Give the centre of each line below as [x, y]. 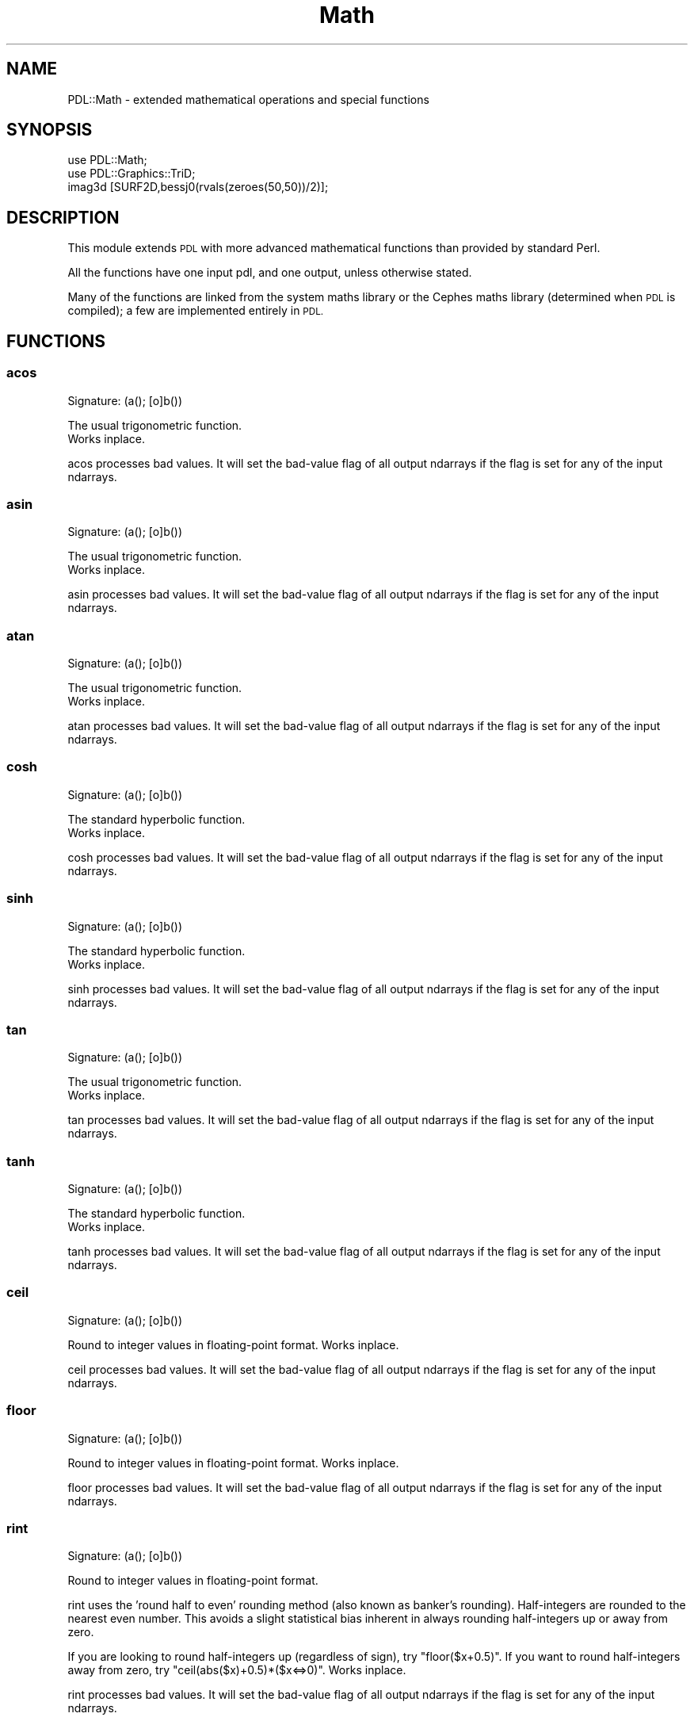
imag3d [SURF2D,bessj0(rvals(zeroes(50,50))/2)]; [198, 187]
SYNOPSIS [50, 130]
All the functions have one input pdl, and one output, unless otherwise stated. [270, 273]
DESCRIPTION [63, 217]
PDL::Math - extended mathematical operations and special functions [248, 99]
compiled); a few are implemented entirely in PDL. [196, 311]
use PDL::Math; [107, 160]
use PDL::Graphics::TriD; [132, 174]
